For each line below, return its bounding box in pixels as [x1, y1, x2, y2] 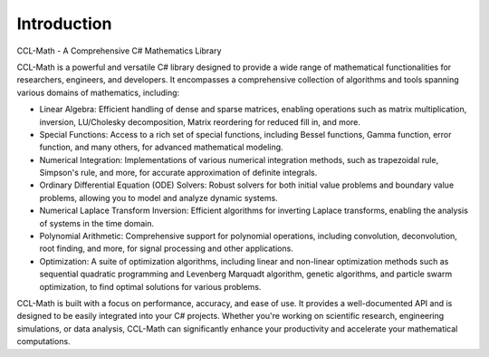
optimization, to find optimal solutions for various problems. [39, 281, 262, 292]
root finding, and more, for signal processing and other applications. [39, 243, 293, 254]
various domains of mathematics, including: [16, 87, 180, 98]
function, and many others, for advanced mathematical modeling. [39, 141, 284, 153]
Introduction [16, 14, 112, 34]
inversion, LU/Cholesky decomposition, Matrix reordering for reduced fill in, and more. [39, 116, 361, 127]
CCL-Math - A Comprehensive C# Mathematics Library [16, 45, 222, 56]
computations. [16, 336, 72, 347]
